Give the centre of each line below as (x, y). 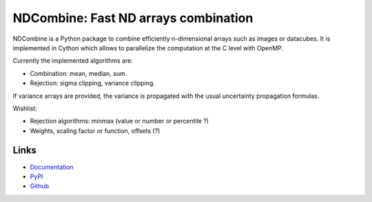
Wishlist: (25, 108)
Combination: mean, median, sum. (79, 73)
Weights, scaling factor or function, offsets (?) (95, 130)
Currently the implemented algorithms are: (73, 61)
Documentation (52, 167)
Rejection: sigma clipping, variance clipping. (92, 83)
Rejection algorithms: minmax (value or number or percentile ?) (120, 121)
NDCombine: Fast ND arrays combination (133, 18)
